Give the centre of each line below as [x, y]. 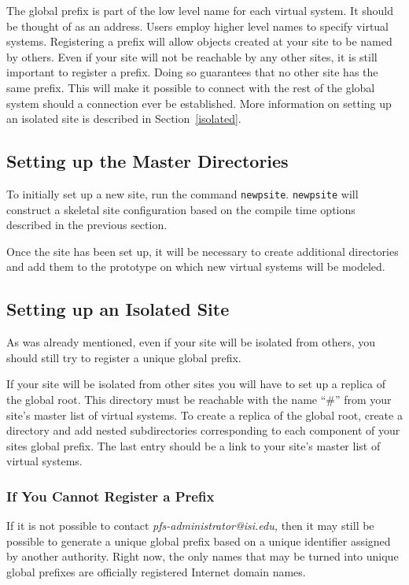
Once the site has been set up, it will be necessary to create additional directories [203, 251]
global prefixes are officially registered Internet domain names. [156, 571]
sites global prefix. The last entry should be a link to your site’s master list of [193, 445]
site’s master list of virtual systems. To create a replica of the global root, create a [204, 415]
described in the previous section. [87, 225]
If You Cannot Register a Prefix [111, 496]
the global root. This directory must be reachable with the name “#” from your [199, 399]
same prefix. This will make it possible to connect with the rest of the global [191, 87]
